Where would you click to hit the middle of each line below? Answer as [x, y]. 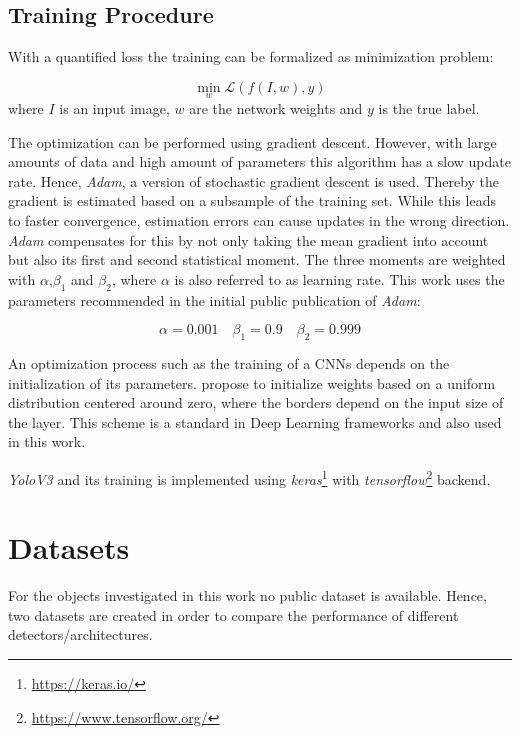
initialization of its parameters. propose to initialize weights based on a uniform [252, 382]
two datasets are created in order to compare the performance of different [233, 614]
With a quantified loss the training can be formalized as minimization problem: [251, 56]
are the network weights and [276, 108]
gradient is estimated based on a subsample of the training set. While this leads [252, 200]
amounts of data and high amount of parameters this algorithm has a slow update [259, 161]
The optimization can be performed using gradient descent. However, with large [252, 141]
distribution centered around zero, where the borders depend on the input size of [256, 402]
